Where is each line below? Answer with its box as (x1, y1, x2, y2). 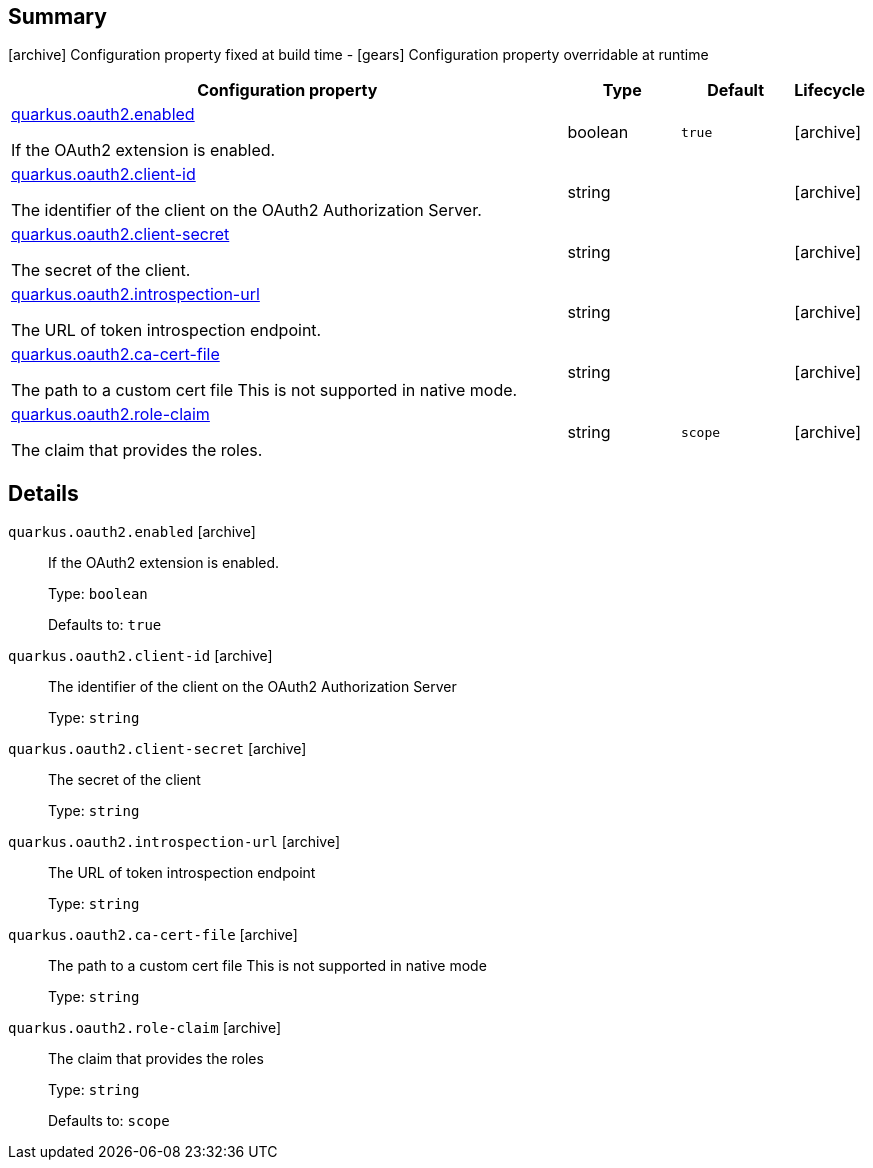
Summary (8, 4, 107, 29)
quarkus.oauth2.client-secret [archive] (8, 740, 307, 758)
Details (8, 480, 79, 506)
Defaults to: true (48, 616, 162, 634)
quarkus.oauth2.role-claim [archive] (8, 1019, 282, 1037)
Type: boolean (48, 585, 148, 603)
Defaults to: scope (48, 1112, 170, 1130)
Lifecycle (794, 80, 865, 101)
